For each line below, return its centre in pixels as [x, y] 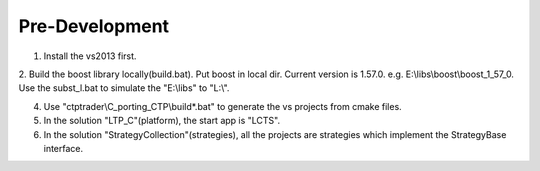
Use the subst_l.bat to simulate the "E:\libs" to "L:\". [124, 88]
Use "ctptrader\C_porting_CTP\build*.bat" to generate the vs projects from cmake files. [222, 106]
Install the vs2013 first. [90, 56]
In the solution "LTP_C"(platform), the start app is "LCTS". [161, 121]
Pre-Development [94, 26]
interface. [63, 148]
